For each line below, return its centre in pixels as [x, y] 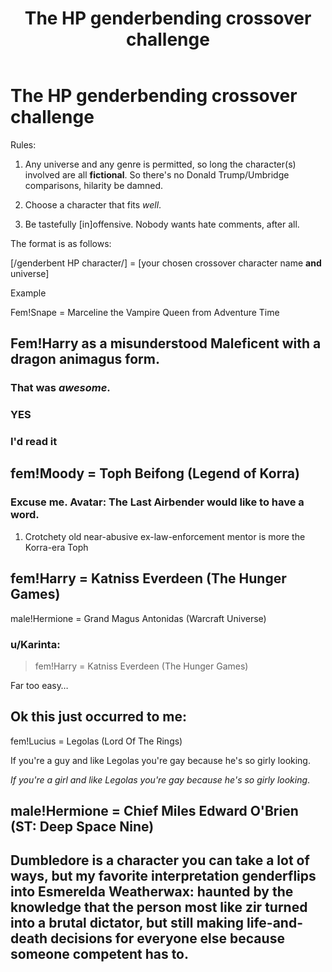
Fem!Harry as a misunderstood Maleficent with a [166, 343]
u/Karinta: [35, 644]
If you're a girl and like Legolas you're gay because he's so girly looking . [160, 779]
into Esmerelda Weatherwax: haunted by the [152, 892]
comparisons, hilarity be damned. [94, 185]
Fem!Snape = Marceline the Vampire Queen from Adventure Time [145, 312]
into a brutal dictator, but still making [127, 923]
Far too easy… [39, 685]
